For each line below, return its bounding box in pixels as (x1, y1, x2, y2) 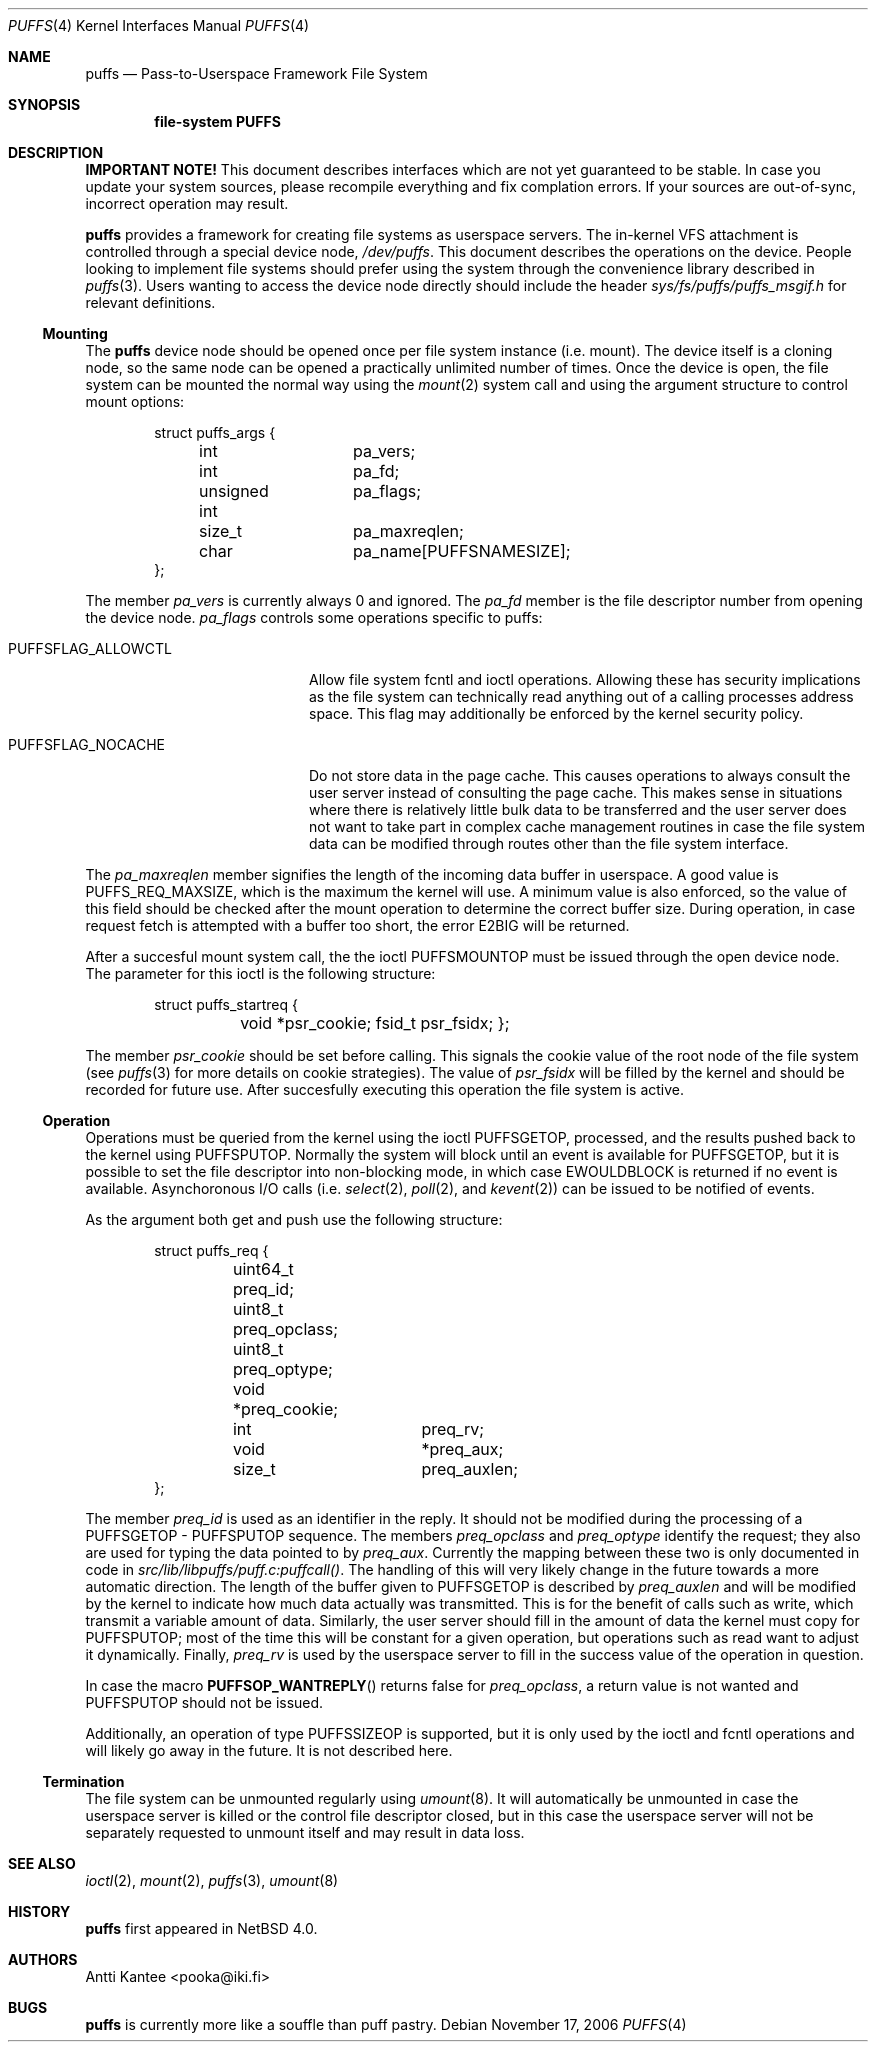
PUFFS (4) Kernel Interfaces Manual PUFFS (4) (8, 17, 310, 34)
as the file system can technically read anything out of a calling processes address (309, 688, 854, 705)
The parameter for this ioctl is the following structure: (85, 965, 436, 982)
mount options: (85, 393, 185, 410)
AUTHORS (8, 1951, 78, 1968)
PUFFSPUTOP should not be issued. (85, 1694, 324, 1711)
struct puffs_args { (154, 424, 276, 441)
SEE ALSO (8, 1855, 76, 1872)
